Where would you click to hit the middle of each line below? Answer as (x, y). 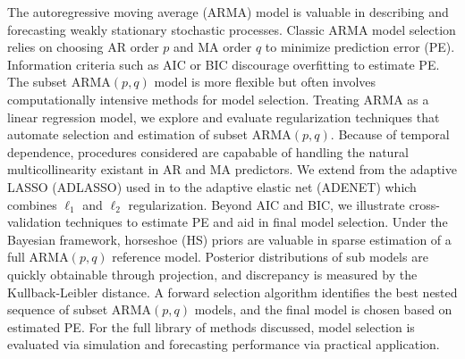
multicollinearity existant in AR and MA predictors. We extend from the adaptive (232, 169)
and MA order (213, 47)
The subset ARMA (59, 82)
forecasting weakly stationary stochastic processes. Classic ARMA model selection (232, 29)
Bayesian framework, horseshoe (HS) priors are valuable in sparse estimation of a (229, 239)
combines (32, 204)
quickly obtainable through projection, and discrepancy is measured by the (212, 274)
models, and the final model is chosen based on (323, 309)
